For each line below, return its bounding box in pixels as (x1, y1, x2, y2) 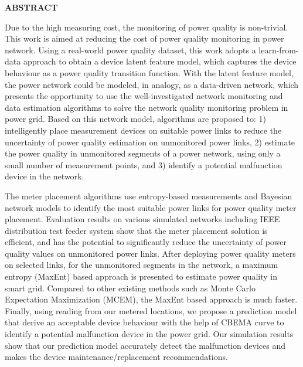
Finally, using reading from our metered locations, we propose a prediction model (5, 304, 297, 317)
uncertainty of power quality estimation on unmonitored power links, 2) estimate (5, 135, 295, 148)
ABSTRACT (5, 1, 58, 13)
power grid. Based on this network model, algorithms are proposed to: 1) (5, 113, 267, 125)
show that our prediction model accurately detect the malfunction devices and (5, 339, 285, 351)
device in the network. (5, 170, 84, 182)
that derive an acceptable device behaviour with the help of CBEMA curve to (5, 316, 284, 328)
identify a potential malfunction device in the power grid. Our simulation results (5, 328, 294, 340)
